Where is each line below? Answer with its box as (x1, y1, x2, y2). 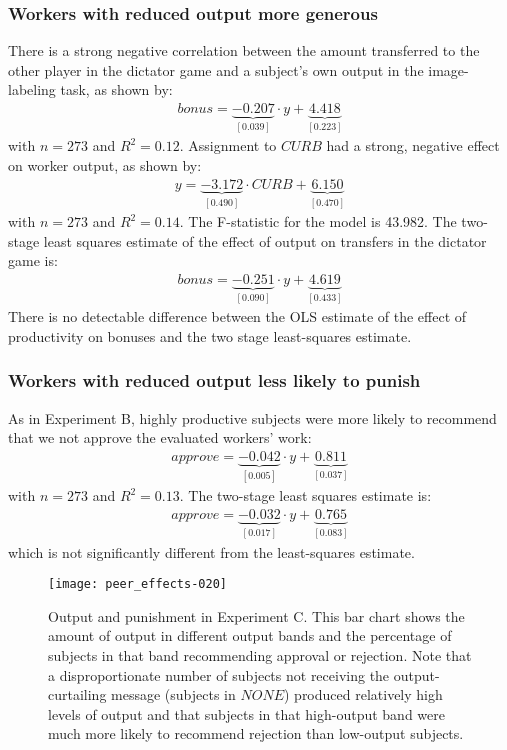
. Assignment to (179, 135, 277, 156)
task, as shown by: (60, 79, 173, 100)
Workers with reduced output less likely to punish (8, 368, 421, 393)
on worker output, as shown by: (8, 155, 202, 176)
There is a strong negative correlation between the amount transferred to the (8, 40, 480, 61)
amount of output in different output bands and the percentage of (48, 625, 452, 646)
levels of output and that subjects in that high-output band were (48, 703, 445, 724)
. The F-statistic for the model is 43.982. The (179, 211, 457, 232)
